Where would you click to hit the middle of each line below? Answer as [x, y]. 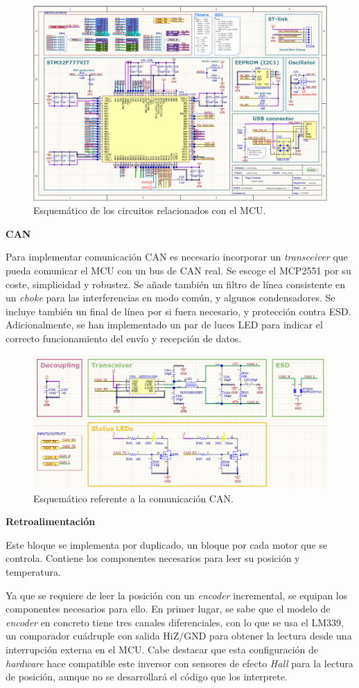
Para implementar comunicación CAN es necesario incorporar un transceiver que [177, 257]
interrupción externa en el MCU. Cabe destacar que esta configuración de [162, 649]
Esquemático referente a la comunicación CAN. [133, 498]
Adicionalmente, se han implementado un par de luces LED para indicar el [164, 325]
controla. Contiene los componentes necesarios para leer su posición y [153, 558]
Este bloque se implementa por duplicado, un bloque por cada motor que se [167, 544]
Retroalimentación [51, 521]
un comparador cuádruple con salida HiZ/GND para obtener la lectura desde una [179, 636]
